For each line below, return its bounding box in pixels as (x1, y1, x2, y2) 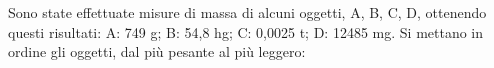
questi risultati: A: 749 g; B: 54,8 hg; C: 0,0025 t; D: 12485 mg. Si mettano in (8, 21, 484, 42)
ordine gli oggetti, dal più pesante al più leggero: (8, 41, 306, 62)
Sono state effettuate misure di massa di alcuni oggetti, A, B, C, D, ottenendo (8, 2, 487, 22)
